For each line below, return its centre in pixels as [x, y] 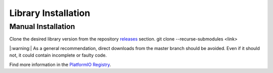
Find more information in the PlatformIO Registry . [60, 64]
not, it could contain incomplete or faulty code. [58, 55]
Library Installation [50, 13]
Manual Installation [42, 26]
